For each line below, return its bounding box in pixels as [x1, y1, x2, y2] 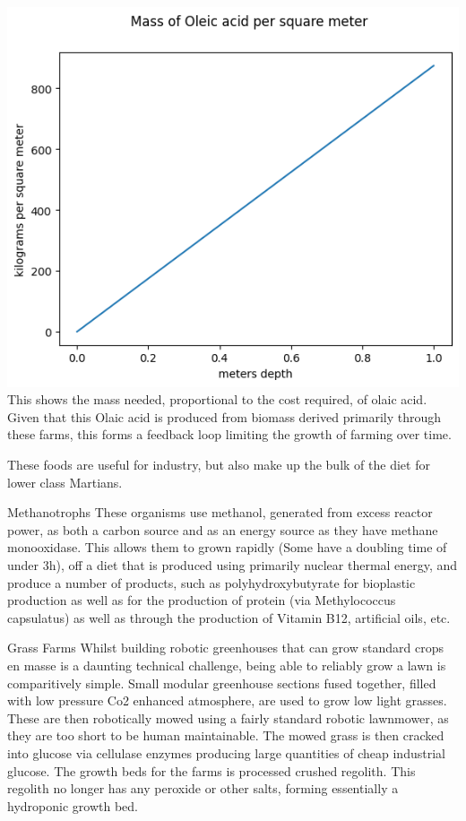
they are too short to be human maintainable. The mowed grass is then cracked [7, 726, 444, 745]
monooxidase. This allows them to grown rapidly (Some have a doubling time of [7, 538, 447, 557]
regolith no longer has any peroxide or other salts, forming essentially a [7, 779, 399, 798]
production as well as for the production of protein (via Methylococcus [7, 591, 396, 609]
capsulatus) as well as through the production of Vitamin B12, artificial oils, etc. [7, 608, 451, 627]
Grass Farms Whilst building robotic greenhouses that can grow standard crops [7, 638, 444, 657]
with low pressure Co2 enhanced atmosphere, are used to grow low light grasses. [7, 691, 447, 710]
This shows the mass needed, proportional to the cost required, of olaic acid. [7, 390, 427, 409]
